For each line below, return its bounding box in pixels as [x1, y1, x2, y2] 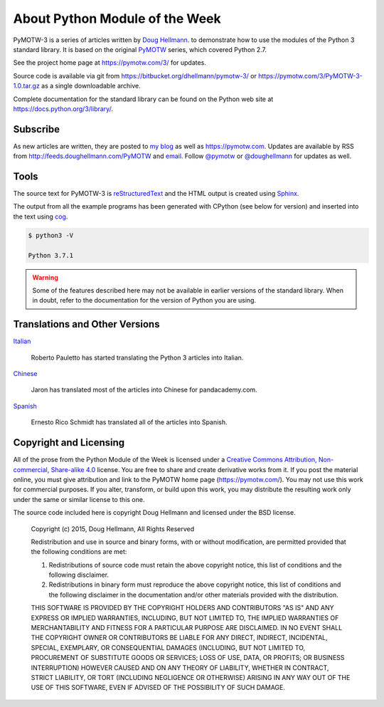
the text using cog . [13, 212, 68, 221]
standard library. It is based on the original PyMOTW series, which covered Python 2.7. [13, 45, 267, 53]
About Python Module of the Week [13, 11, 222, 26]
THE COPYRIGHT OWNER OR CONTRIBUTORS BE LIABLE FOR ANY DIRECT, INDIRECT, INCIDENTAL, [31, 634, 329, 642]
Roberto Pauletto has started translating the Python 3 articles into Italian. [31, 353, 244, 362]
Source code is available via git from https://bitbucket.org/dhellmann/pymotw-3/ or [13, 71, 257, 80]
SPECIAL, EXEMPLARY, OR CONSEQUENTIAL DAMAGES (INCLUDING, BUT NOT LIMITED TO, [31, 643, 306, 651]
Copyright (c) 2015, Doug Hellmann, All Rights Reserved [31, 524, 195, 533]
